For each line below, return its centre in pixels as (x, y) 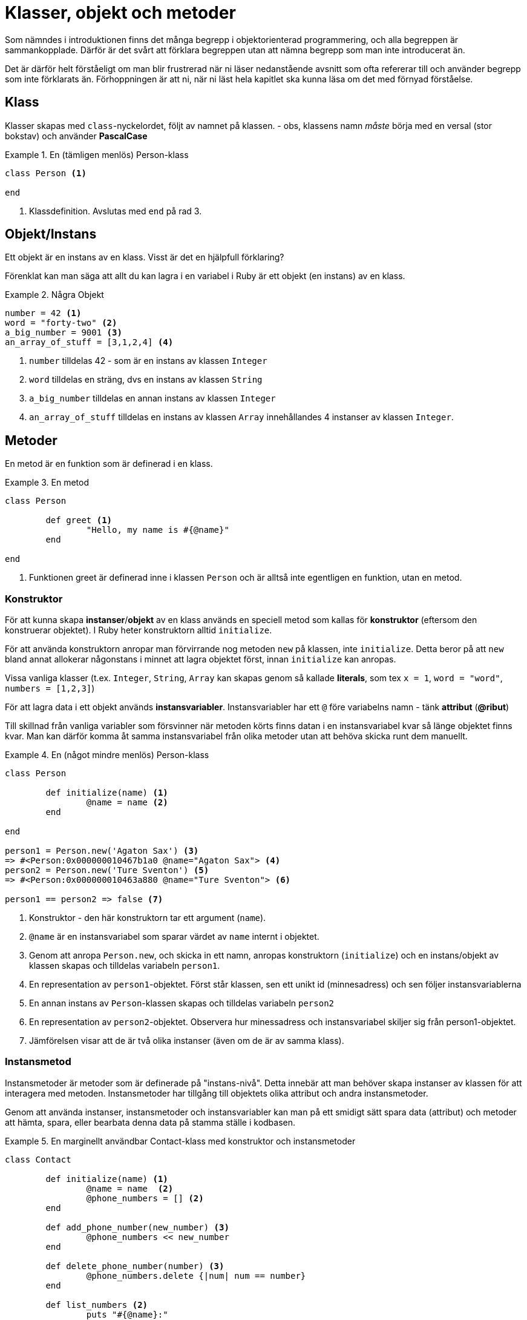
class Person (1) (46, 173)
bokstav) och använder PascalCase (76, 136)
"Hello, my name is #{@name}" (158, 530)
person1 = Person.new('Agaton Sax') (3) (102, 851)
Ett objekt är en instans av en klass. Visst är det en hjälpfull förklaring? (145, 257)
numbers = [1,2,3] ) (50, 688)
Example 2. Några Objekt (54, 295)
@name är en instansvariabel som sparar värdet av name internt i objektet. (174, 937)
